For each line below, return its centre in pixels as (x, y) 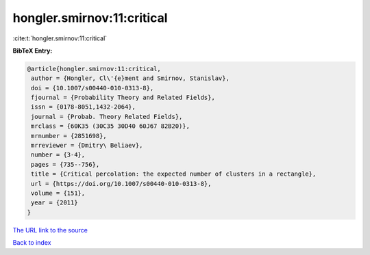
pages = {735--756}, (65, 164)
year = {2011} (54, 203)
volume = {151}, (58, 193)
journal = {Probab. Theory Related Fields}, (107, 117)
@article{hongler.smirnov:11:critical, (94, 69)
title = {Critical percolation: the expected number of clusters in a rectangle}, (174, 174)
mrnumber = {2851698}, (69, 136)
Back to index (32, 243)
